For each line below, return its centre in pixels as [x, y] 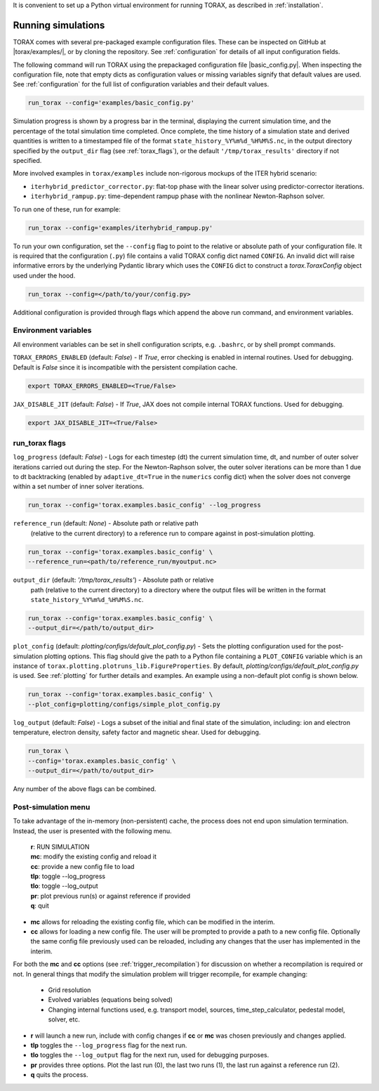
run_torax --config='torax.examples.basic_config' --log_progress [144, 505]
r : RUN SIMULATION [60, 847]
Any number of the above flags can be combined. [85, 789]
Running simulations [59, 25]
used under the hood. [44, 275]
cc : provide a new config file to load [82, 866]
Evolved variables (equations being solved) [111, 1000]
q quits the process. [59, 1075]
